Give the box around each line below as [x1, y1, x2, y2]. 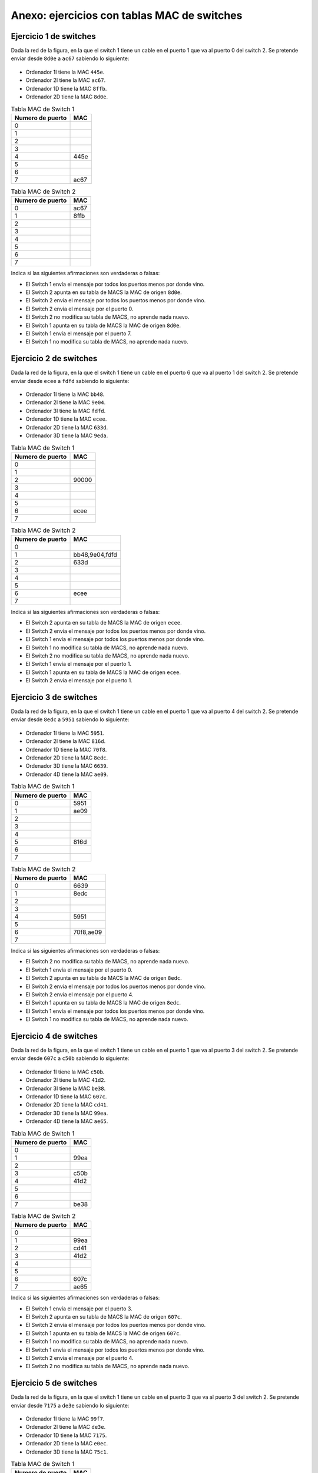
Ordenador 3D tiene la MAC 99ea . [25, 1109, 108, 1117]
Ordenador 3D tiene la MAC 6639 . [25, 762, 108, 769]
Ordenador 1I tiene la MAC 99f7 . [25, 1415, 105, 1422]
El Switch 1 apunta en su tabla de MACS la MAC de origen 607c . [25, 1329, 181, 1337]
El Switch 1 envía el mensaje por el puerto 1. [25, 660, 132, 668]
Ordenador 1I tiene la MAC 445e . [25, 68, 105, 75]
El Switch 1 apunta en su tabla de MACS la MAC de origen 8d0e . [25, 322, 181, 329]
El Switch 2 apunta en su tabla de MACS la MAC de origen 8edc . [25, 975, 182, 982]
